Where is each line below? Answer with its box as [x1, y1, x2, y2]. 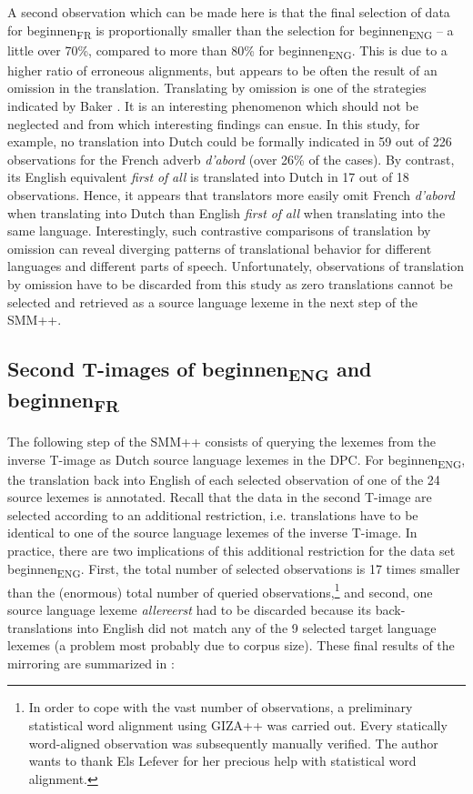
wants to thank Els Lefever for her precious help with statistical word [28, 751, 417, 770]
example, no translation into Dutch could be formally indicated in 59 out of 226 [7, 132, 452, 151]
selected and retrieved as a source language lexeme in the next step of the [7, 292, 418, 311]
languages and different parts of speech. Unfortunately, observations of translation [7, 256, 464, 276]
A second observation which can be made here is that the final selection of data [7, 3, 450, 21]
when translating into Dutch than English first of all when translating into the [7, 203, 446, 222]
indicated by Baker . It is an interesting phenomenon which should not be [7, 96, 419, 116]
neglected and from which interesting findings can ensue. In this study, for [7, 114, 420, 133]
